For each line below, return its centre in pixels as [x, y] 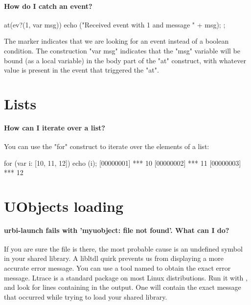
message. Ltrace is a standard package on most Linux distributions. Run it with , [126, 277]
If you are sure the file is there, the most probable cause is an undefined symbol [123, 248]
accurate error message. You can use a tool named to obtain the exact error [117, 268]
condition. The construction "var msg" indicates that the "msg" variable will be [122, 50]
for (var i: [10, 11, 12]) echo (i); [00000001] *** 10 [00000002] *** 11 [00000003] [123, 163]
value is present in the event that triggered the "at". [81, 70]
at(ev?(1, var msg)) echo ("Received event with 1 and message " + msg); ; [115, 24]
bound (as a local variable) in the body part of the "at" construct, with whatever [125, 60]
